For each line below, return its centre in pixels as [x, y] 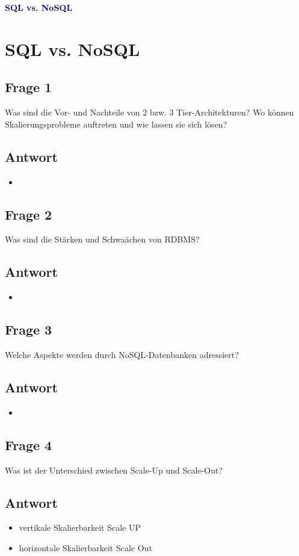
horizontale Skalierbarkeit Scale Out [85, 547]
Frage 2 [29, 214]
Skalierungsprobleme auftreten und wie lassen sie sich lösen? [116, 124]
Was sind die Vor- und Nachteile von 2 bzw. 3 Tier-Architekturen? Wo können [149, 112]
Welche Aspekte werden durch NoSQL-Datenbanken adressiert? [122, 354]
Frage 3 [29, 329]
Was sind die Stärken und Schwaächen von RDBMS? [102, 239]
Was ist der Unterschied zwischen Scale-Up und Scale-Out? [114, 470]
